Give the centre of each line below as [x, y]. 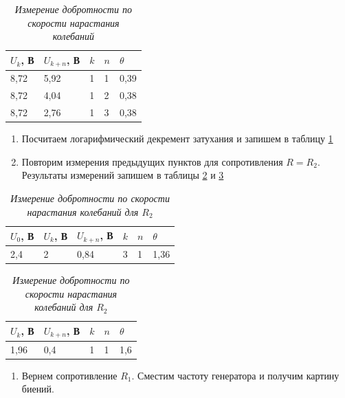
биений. [38, 389]
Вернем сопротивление [69, 375]
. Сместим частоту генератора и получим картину [235, 375]
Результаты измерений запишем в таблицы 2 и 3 [123, 175]
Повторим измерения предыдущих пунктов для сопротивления [152, 161]
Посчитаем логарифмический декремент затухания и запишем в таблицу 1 [177, 139]
